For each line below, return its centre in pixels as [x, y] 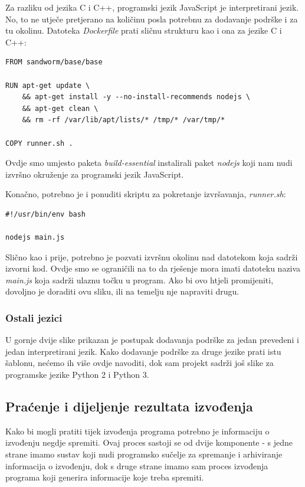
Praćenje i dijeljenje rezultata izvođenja [129, 406]
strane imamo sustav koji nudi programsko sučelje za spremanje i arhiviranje [144, 454]
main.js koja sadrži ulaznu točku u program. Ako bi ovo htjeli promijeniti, [140, 280]
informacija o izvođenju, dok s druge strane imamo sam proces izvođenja [137, 465]
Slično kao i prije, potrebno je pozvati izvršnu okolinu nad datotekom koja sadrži [152, 256]
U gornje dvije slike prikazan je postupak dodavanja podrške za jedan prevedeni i [152, 340]
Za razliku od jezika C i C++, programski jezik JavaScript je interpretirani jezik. [152, 7]
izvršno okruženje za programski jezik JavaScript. [95, 174]
